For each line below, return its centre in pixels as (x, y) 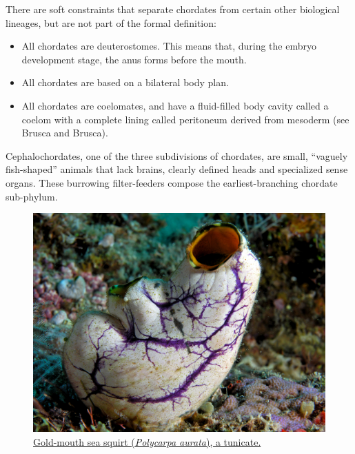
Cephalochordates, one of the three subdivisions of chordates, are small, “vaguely (177, 155)
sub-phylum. (32, 196)
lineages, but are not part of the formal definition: (111, 22)
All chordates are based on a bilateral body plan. (125, 82)
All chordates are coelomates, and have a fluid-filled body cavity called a (175, 105)
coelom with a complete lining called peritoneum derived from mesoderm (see (185, 119)
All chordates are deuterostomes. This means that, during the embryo (169, 46)
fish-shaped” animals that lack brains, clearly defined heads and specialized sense (177, 169)
